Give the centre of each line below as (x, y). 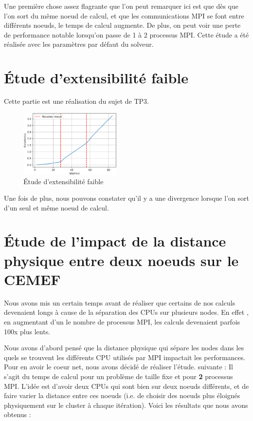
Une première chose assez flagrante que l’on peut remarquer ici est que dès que (121, 6)
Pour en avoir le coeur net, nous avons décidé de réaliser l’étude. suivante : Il (118, 367)
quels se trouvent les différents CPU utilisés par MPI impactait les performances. (125, 357)
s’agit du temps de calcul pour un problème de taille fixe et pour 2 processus (118, 376)
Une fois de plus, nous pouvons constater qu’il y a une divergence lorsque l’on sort (126, 198)
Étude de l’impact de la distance (115, 241)
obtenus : (18, 414)
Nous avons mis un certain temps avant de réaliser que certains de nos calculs (120, 302)
